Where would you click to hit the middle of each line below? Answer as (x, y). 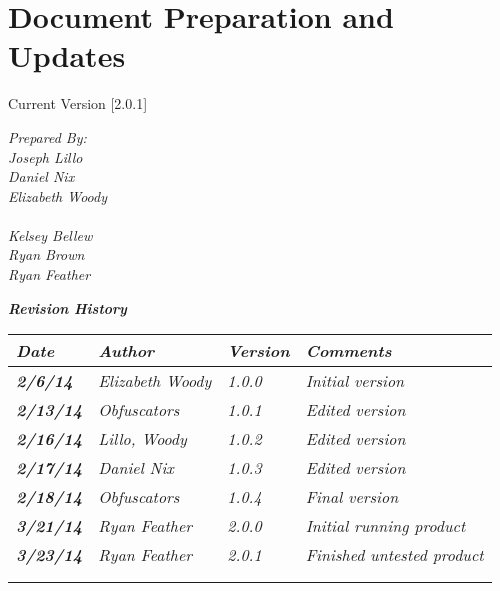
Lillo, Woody (142, 439)
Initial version (355, 381)
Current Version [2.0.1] (78, 103)
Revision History (67, 307)
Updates (67, 55)
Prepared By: (47, 136)
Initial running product (385, 526)
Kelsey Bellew (50, 234)
